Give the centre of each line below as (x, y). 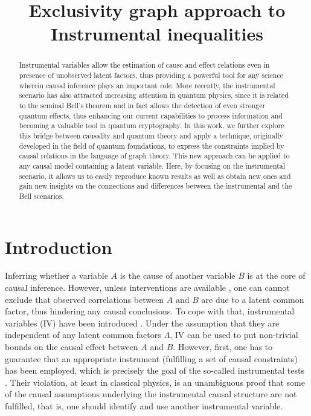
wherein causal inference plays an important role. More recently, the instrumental (147, 85)
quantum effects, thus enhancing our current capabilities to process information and (151, 115)
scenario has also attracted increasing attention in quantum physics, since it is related (154, 95)
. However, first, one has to (223, 347)
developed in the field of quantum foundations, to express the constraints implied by (152, 145)
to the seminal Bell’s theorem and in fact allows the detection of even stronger (142, 105)
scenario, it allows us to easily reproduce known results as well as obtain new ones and (155, 176)
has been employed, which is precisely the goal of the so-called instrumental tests (155, 370)
